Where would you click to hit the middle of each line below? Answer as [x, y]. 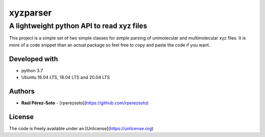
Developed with [34, 59]
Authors [22, 91]
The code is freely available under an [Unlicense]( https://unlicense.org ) [81, 128]
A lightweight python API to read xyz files [78, 26]
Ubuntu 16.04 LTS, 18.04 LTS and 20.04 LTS [66, 78]
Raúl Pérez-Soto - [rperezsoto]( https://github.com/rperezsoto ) [85, 103]
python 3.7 [32, 70]
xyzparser [30, 13]
